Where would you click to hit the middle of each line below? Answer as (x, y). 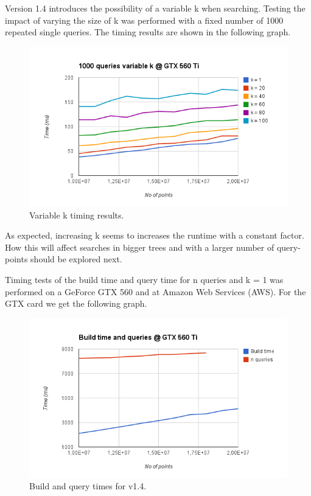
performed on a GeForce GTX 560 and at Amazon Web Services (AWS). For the (155, 291)
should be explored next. (76, 259)
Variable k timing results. (77, 215)
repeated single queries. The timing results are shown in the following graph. (148, 32)
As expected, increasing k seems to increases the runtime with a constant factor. (155, 235)
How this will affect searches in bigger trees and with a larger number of (140, 247)
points (16, 259)
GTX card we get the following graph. (76, 303)
